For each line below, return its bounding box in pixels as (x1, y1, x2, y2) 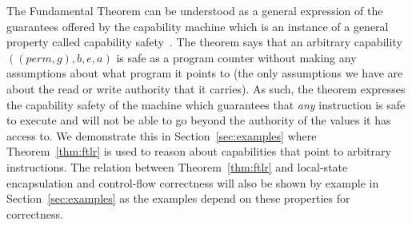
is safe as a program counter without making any (116, 49, 357, 65)
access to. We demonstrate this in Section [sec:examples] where (6, 127, 317, 144)
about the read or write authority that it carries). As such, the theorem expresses (6, 80, 406, 97)
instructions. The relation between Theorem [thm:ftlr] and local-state (6, 158, 348, 175)
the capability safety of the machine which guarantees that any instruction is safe (6, 96, 406, 112)
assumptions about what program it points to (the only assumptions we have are (6, 65, 403, 81)
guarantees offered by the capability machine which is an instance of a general (6, 18, 389, 34)
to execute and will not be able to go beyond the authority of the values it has (6, 112, 391, 128)
